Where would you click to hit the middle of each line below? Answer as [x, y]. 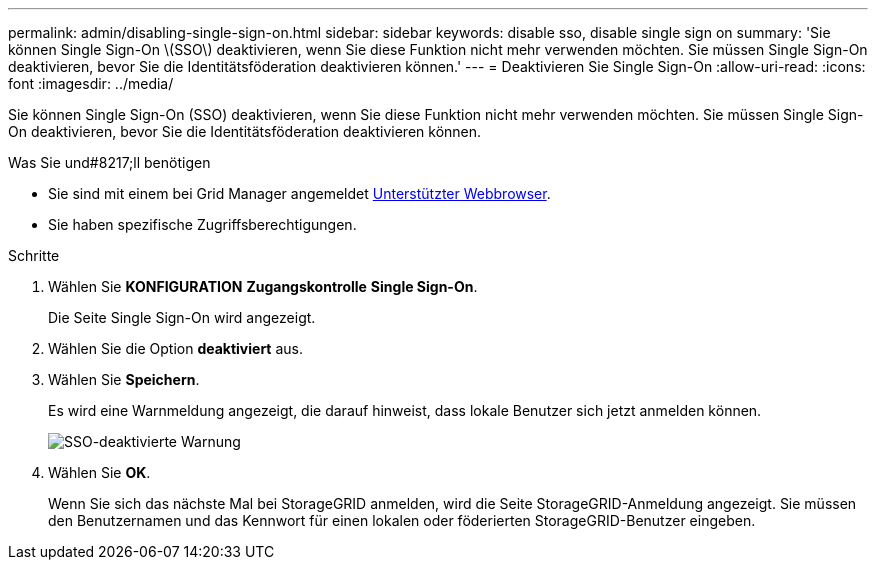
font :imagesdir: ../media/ [91, 83]
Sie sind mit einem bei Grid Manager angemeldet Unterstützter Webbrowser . [299, 193]
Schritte [34, 255]
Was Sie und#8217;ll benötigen [109, 162]
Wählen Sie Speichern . [124, 379]
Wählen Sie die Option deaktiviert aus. [175, 348]
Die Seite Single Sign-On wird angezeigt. [182, 317]
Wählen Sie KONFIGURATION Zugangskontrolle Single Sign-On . [263, 286]
